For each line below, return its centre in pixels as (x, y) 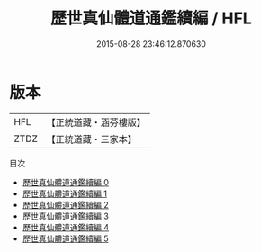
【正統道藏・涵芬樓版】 (96, 122)
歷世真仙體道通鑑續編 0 (66, 182)
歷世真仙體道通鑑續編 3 (66, 216)
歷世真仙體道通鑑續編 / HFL (151, 18)
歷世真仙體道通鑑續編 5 (66, 238)
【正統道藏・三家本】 (92, 139)
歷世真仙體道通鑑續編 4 (66, 227)
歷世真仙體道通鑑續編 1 (65, 193)
